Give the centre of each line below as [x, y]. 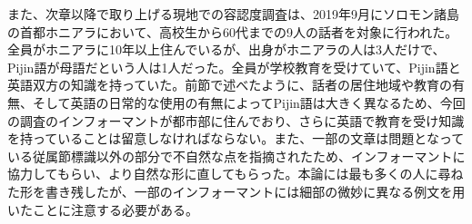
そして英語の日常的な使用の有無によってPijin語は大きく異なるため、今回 [249, 102]
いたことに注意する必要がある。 [103, 209]
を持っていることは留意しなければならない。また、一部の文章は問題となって [236, 138]
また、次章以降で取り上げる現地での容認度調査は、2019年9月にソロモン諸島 [233, 14]
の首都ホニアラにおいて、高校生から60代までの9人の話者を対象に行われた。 [233, 31]
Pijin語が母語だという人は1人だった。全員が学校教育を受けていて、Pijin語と [234, 67]
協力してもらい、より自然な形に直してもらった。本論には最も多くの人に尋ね [236, 174]
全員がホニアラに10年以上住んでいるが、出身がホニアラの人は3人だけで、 [226, 49]
